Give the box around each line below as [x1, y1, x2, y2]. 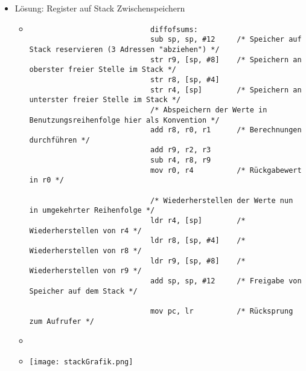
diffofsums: [150, 25, 198, 34]
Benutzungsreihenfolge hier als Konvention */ [29, 115, 220, 124]
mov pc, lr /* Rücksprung [150, 306, 293, 315]
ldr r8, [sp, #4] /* [150, 236, 246, 245]
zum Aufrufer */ [29, 317, 94, 326]
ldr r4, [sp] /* [150, 216, 246, 225]
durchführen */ [29, 135, 90, 144]
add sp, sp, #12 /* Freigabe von [150, 277, 302, 285]
